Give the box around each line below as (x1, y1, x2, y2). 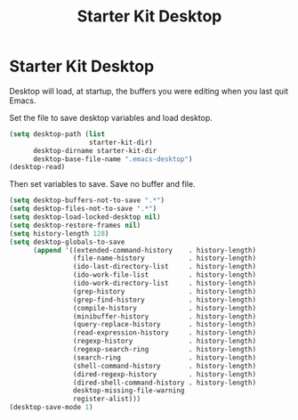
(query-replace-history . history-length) (72, 320, 256, 329)
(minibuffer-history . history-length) (72, 311, 256, 321)
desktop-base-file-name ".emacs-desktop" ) (32, 154, 193, 164)
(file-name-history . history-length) (72, 254, 256, 263)
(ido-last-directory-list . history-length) (72, 262, 256, 271)
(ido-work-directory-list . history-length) (72, 279, 256, 288)
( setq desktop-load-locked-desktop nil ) (9, 213, 162, 222)
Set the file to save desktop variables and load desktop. (9, 112, 213, 123)
